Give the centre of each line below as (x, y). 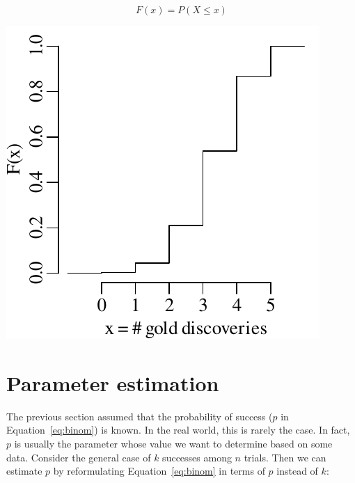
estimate (24, 471)
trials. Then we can (285, 457)
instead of (297, 471)
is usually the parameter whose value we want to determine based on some (173, 443)
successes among (197, 457)
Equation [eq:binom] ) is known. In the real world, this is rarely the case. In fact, (178, 430)
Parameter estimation (113, 382)
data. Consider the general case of (79, 457)
